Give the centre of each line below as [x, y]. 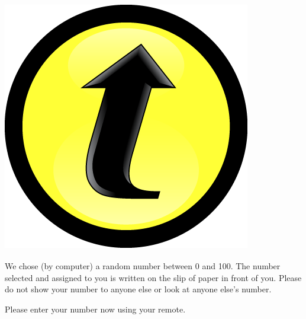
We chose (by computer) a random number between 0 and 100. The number [143, 266]
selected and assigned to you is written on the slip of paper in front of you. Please [153, 277]
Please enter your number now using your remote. [95, 309]
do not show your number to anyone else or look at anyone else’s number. [138, 289]
